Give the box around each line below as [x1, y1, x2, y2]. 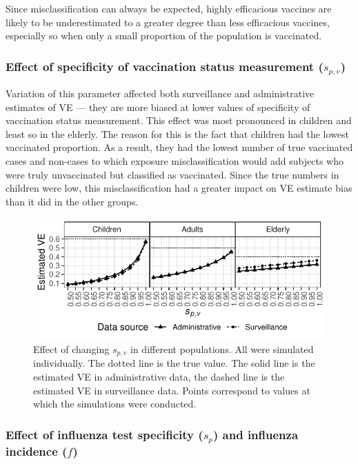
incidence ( [6, 442, 68, 459]
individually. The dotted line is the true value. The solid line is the [33, 356, 315, 370]
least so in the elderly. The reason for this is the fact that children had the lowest [6, 126, 349, 141]
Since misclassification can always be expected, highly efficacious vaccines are [6, 1, 332, 15]
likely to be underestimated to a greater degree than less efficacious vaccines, [6, 14, 330, 29]
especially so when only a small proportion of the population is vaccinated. [6, 28, 322, 43]
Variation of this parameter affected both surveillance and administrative [6, 86, 315, 101]
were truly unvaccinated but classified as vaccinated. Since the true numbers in [6, 167, 339, 181]
